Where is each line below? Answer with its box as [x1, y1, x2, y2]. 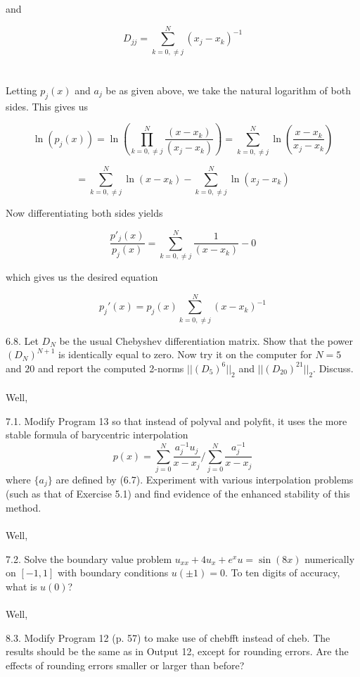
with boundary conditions [57, 565, 169, 580]
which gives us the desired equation [6, 269, 158, 284]
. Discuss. [313, 360, 354, 375]
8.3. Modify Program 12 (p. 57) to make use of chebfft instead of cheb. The [6, 630, 330, 645]
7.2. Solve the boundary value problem [6, 551, 172, 566]
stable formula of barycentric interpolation [6, 427, 188, 442]
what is [6, 579, 37, 594]
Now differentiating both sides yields [6, 205, 163, 220]
